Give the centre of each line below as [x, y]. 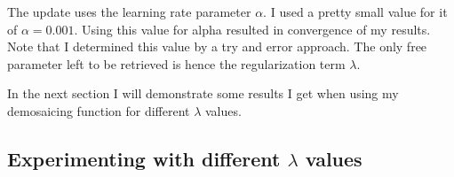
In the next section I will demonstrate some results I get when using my [203, 93]
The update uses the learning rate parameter [129, 12]
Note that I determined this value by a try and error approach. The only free [217, 46]
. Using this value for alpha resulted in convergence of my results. [252, 29]
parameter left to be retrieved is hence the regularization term [176, 63]
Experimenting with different [144, 158]
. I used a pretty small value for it [355, 12]
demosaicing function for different [99, 110]
